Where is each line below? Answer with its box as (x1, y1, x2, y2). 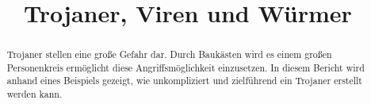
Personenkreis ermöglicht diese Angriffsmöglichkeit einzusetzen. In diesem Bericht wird (6, 60, 365, 74)
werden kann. (6, 87, 63, 101)
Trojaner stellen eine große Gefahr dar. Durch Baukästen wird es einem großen (6, 48, 332, 61)
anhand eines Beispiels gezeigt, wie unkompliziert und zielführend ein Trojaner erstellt (6, 74, 362, 87)
